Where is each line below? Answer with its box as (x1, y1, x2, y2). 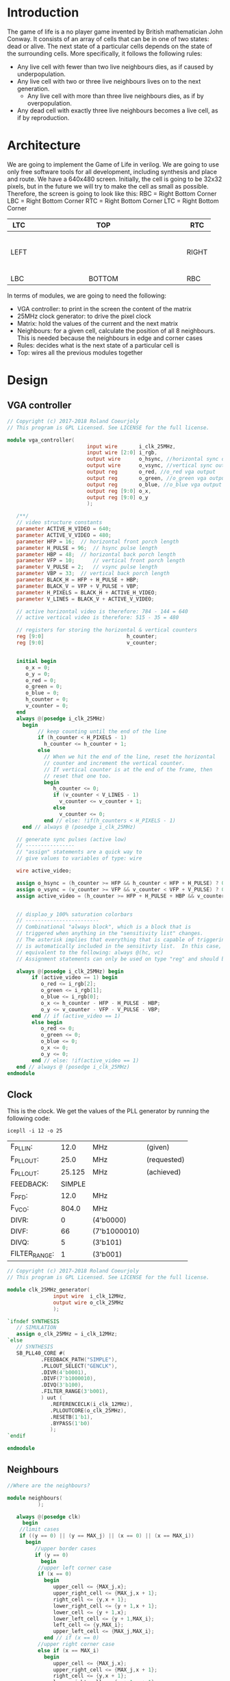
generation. (16, 84, 50, 93)
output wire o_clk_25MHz (53, 1299, 125, 1306)
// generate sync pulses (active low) (16, 836, 127, 843)
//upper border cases (34, 1545, 97, 1552)
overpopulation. (27, 99, 72, 107)
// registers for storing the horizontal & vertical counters (16, 627, 197, 633)
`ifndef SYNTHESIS (7, 1318, 60, 1325)
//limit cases (19, 1526, 60, 1533)
